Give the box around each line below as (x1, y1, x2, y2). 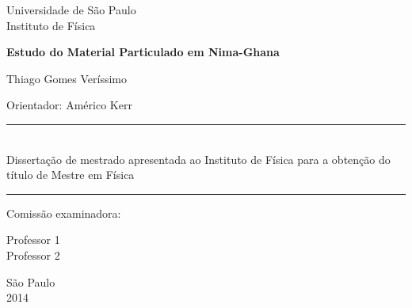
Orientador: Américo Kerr (6, 97, 132, 113)
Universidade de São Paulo (6, 2, 136, 17)
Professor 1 (6, 231, 60, 248)
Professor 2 (6, 246, 60, 263)
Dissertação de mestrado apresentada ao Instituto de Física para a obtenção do (6, 150, 391, 167)
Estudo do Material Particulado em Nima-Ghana (6, 44, 280, 60)
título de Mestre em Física (6, 166, 135, 183)
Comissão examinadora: (6, 204, 121, 221)
